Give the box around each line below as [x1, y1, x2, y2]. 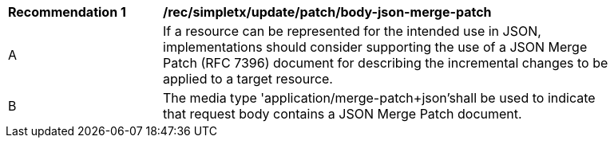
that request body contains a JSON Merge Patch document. [163, 106, 522, 122]
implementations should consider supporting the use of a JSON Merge [163, 39, 588, 55]
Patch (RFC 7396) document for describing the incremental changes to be [163, 55, 608, 71]
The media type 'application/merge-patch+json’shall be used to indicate [163, 90, 596, 106]
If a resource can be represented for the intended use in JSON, [163, 23, 541, 39]
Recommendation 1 [8, 4, 126, 20]
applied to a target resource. [163, 71, 333, 87]
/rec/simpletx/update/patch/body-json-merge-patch [163, 4, 492, 20]
